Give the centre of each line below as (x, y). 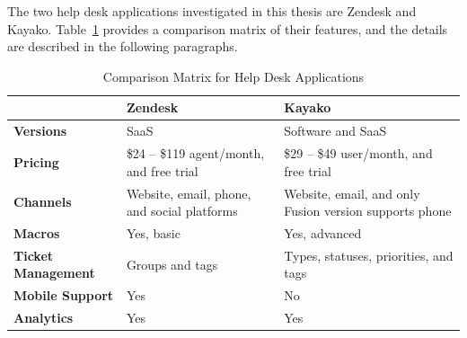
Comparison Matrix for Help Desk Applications (233, 76)
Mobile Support (64, 295)
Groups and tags (172, 264)
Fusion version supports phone (368, 211)
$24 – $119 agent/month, (195, 153)
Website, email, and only (352, 193)
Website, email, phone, (189, 193)
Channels (43, 202)
